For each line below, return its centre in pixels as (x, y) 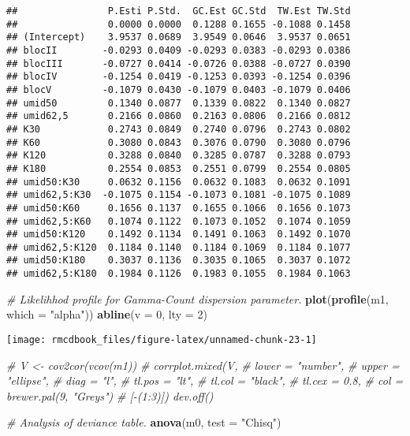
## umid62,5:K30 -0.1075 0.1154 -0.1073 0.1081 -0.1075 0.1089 (179, 195)
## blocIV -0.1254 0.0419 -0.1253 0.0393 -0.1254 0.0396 (179, 77)
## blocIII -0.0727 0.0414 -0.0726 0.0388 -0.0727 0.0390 (179, 63)
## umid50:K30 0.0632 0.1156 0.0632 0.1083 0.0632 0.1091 (179, 182)
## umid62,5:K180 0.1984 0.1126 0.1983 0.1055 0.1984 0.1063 (179, 274)
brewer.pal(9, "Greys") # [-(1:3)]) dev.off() (110, 395)
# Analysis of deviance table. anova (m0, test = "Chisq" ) (144, 422)
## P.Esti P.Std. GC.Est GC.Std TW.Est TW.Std (179, 11)
